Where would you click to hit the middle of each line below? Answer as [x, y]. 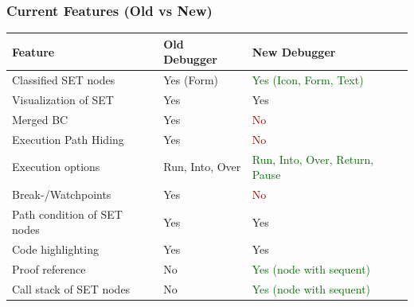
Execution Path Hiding [68, 139]
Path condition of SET [67, 214]
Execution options [56, 167]
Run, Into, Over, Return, [313, 159]
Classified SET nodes [64, 80]
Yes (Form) [191, 80]
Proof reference [49, 269]
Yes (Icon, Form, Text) [308, 80]
